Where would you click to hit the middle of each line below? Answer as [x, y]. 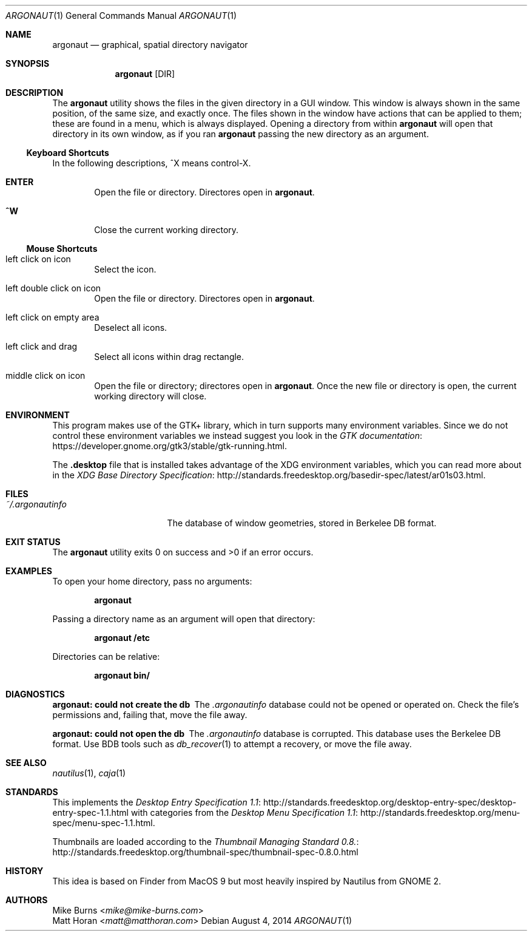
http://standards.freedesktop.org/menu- [440, 812]
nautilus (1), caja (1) [89, 773]
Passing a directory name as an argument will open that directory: [184, 619]
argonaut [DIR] [145, 74]
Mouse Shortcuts [62, 249]
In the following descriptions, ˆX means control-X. [152, 163]
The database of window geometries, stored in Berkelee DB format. [302, 523]
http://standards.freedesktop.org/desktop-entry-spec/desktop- [390, 802]
